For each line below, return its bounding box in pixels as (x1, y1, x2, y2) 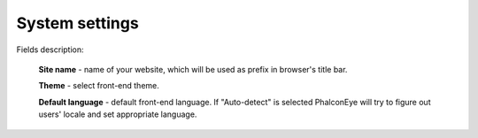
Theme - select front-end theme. (38, 80, 159, 91)
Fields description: (16, 44, 84, 55)
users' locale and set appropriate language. (38, 109, 197, 119)
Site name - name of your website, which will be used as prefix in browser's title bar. (38, 64, 348, 74)
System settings (16, 13, 139, 33)
